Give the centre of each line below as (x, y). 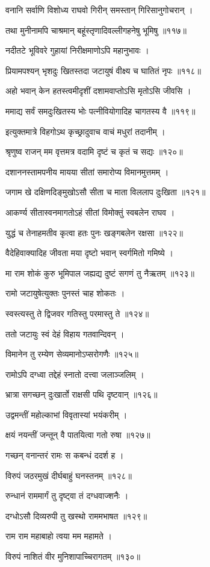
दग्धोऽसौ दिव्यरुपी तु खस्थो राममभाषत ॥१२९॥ (76, 515)
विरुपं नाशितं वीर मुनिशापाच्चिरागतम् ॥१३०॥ (73, 556)
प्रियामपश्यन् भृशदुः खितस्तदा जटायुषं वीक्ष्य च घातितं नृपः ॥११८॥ (103, 70)
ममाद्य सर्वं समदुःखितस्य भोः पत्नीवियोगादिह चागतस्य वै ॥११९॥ (100, 111)
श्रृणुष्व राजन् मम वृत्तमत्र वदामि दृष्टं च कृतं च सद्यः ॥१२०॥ (94, 152)
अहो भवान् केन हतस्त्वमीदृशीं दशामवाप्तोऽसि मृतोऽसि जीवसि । (98, 91)
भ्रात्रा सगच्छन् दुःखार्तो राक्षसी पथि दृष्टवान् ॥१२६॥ (82, 394)
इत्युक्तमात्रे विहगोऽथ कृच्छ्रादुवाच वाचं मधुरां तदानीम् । (85, 131)
